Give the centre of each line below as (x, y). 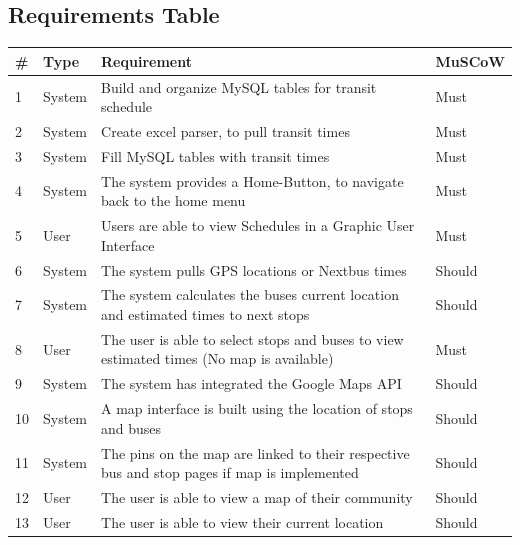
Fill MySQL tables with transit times (215, 155)
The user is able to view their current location (242, 521)
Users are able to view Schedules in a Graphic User (258, 225)
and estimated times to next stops (205, 313)
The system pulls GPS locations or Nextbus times (254, 269)
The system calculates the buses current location (250, 294)
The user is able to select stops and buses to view (252, 338)
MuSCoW (470, 60)
